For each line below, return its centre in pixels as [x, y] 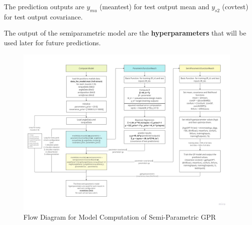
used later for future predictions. [52, 42]
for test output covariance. [43, 16]
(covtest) [235, 6]
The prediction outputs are [44, 6]
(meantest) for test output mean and [155, 6]
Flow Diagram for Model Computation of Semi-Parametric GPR [120, 216]
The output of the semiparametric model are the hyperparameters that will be [125, 33]
